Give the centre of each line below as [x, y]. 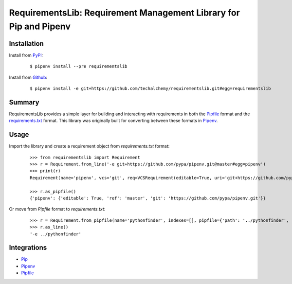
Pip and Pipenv [40, 26]
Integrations [28, 248]
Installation [26, 44]
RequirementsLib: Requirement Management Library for [125, 13]
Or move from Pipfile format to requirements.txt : [57, 209]
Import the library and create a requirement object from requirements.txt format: [89, 146]
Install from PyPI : [26, 55]
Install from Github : [28, 77]
